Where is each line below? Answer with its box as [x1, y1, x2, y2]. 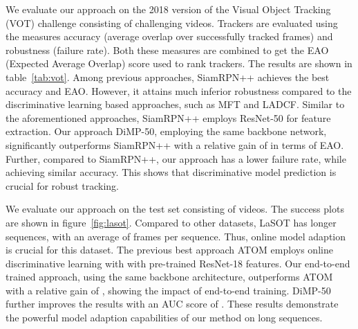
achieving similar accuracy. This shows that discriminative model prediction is [6, 165, 337, 179]
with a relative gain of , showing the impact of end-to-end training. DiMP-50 [6, 283, 331, 297]
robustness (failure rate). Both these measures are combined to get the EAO [6, 42, 329, 57]
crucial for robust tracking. [6, 178, 119, 193]
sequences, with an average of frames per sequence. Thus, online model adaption [6, 229, 346, 243]
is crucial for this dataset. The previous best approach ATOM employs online [6, 242, 333, 257]
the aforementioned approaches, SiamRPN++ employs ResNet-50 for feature [6, 110, 331, 125]
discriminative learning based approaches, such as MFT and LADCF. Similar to [6, 97, 345, 112]
